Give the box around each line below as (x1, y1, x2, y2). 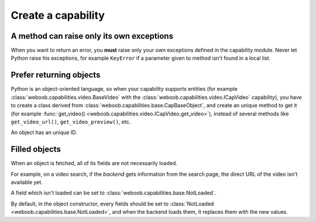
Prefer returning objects (11, 70, 101, 80)
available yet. (11, 179, 43, 186)
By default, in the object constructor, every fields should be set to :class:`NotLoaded (11, 200, 214, 207)
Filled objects (11, 144, 61, 155)
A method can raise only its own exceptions (11, 31, 174, 41)
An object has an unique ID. (11, 129, 77, 136)
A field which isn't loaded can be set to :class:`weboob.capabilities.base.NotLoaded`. (11, 189, 217, 196)
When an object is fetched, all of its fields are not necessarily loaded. (11, 160, 178, 167)
